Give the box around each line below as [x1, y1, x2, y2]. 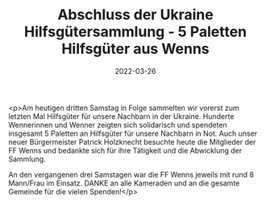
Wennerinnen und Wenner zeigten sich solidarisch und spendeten [8, 120, 227, 129]
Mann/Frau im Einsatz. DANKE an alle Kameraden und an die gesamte [8, 178, 240, 188]
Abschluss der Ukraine [57, 6, 214, 24]
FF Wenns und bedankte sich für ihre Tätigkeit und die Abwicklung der [8, 145, 243, 155]
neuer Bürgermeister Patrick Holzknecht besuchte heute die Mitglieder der [8, 137, 256, 146]
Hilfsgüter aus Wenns [61, 40, 210, 58]
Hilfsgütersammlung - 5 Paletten [23, 22, 247, 41]
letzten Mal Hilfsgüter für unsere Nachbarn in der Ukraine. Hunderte [8, 111, 235, 121]
